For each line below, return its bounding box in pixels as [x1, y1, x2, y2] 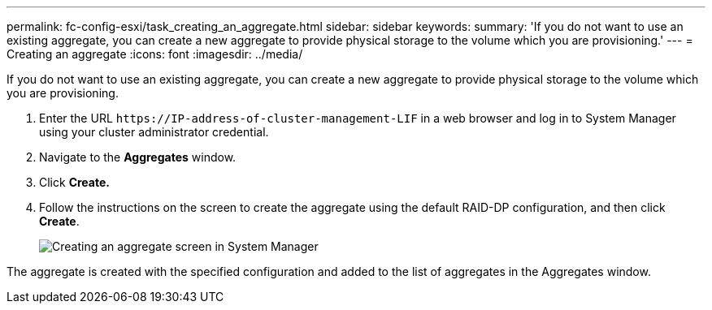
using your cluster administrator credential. [39, 125, 269, 139]
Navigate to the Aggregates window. [39, 150, 237, 164]
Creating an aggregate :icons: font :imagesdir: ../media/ [7, 47, 303, 61]
